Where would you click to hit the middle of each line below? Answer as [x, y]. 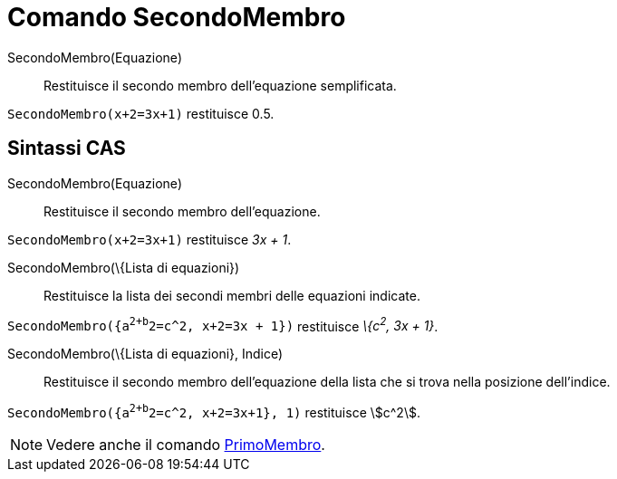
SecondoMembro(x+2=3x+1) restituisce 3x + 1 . [149, 239]
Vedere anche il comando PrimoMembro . [186, 444]
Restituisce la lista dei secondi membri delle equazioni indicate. [232, 295]
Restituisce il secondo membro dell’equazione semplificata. [220, 85]
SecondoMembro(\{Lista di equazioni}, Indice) [145, 354]
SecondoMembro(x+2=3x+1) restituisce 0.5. [141, 113]
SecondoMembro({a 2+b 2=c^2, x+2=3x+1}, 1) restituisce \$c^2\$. [214, 411]
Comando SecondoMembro [177, 17]
